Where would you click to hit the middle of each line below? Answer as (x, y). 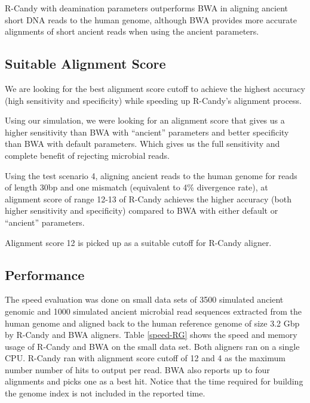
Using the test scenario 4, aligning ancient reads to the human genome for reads (151, 175)
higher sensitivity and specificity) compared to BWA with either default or (142, 210)
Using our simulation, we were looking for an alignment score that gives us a (145, 120)
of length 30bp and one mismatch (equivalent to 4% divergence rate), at (136, 187)
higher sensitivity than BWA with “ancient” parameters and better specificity (147, 132)
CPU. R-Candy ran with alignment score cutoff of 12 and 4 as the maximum (145, 358)
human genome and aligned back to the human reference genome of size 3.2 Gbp (152, 323)
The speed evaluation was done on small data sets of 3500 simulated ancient (144, 299)
